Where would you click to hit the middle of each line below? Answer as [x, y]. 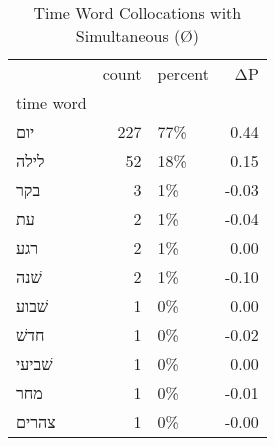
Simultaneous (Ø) [137, 35]
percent [183, 73]
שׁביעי [34, 363]
